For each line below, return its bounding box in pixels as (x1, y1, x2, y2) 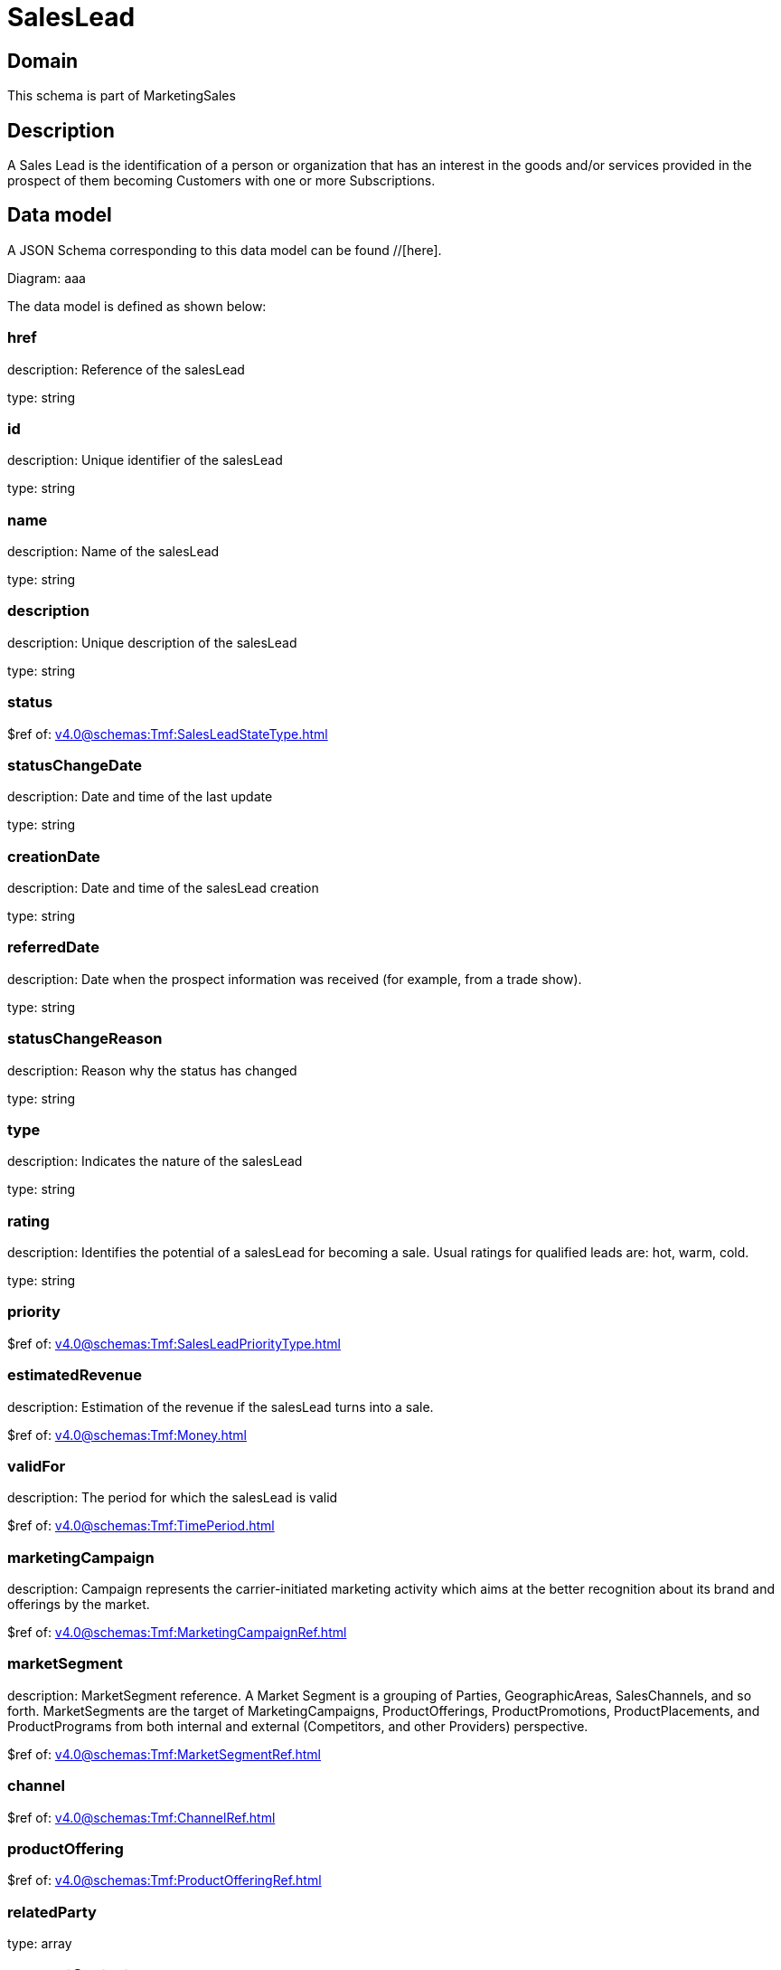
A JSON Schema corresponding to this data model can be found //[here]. (7, 242, 442, 258)
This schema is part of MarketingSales (7, 88, 236, 104)
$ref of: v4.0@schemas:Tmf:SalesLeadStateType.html (7, 725, 328, 742)
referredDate (7, 938, 99, 957)
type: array (7, 1936, 72, 1952)
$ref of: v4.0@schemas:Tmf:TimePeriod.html (7, 1518, 275, 1534)
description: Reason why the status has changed (7, 1062, 297, 1078)
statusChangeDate (7, 755, 143, 774)
